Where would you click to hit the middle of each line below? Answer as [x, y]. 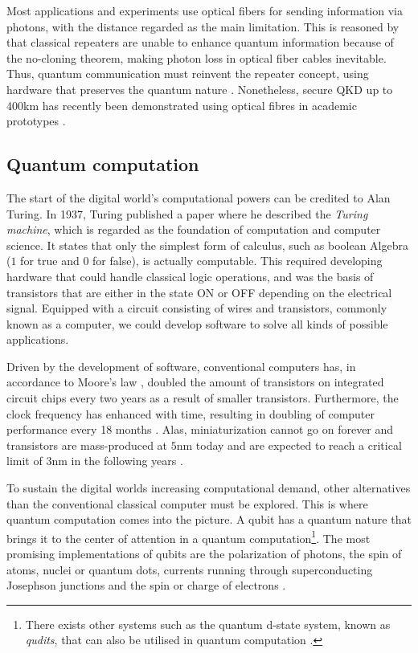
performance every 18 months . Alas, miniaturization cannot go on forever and [200, 429]
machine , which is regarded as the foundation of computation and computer [194, 229]
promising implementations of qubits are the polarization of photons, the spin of [204, 554]
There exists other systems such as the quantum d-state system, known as [208, 624]
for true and [50, 261]
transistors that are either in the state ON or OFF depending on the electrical [199, 292]
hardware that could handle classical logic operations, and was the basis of [190, 276]
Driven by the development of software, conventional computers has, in [181, 366]
